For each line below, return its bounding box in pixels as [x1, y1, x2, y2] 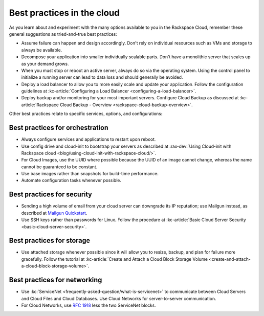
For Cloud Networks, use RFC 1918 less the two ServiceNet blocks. [21, 302, 156, 308]
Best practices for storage [9, 236, 90, 245]
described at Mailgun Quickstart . [21, 210, 88, 216]
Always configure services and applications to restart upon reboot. [21, 136, 156, 142]
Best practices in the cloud [9, 7, 120, 18]
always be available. [21, 47, 62, 53]
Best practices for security [9, 190, 92, 199]
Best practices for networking [9, 276, 102, 284]
